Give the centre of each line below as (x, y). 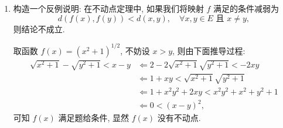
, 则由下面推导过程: (209, 50)
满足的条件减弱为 (246, 8)
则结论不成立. (39, 28)
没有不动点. (179, 118)
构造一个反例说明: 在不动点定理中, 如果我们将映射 (108, 8)
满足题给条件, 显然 (94, 118)
